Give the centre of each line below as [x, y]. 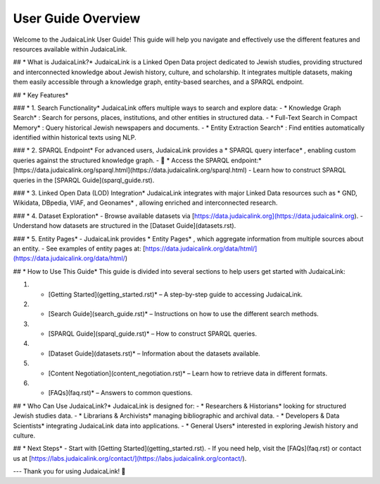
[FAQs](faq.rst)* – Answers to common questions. [120, 393]
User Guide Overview [77, 18]
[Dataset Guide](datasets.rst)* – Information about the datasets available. [154, 353]
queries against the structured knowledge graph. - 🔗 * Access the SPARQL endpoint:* [137, 160]
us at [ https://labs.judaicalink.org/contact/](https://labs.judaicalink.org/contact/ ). [130, 458]
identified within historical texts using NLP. [75, 138]
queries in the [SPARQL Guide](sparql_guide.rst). [84, 180]
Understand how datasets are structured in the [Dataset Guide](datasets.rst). [125, 226]
